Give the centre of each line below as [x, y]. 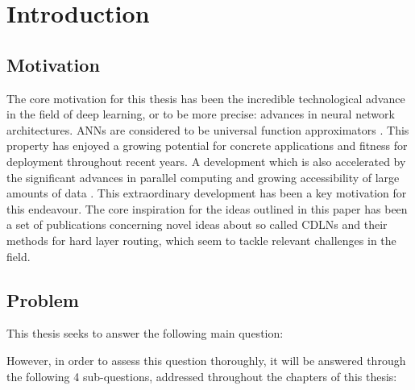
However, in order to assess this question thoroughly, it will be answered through [206, 360]
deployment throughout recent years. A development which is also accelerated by [206, 161]
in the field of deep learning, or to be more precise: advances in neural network [201, 114]
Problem [43, 299]
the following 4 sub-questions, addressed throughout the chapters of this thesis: [202, 376]
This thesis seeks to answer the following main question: [145, 333]
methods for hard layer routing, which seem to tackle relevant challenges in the [201, 240]
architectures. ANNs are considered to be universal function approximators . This [208, 129]
